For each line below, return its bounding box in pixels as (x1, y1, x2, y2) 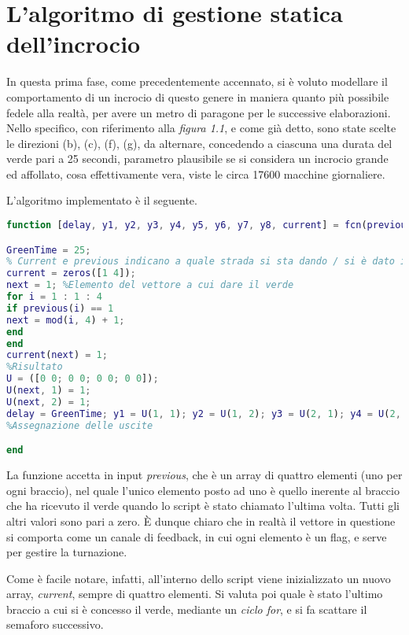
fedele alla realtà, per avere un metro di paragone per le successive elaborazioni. (6, 104, 391, 120)
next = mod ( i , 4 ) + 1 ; (6, 314, 125, 326)
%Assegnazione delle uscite (6, 419, 153, 431)
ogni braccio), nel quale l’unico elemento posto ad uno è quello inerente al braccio (6, 482, 400, 498)
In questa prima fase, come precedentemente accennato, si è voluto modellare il (6, 73, 388, 90)
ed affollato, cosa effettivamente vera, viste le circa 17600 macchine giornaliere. (6, 165, 385, 182)
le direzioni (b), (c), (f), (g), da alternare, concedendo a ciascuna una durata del (6, 135, 392, 151)
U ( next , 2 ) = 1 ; (6, 396, 91, 408)
